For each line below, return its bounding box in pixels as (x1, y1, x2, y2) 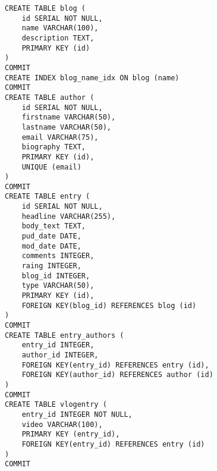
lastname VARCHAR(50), (21, 123, 111, 131)
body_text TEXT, (21, 222, 86, 231)
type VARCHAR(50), (21, 281, 95, 290)
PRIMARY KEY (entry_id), (21, 430, 120, 439)
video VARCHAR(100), (21, 420, 103, 429)
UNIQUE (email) (21, 162, 81, 171)
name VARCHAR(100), (21, 24, 99, 33)
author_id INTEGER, (21, 350, 99, 359)
